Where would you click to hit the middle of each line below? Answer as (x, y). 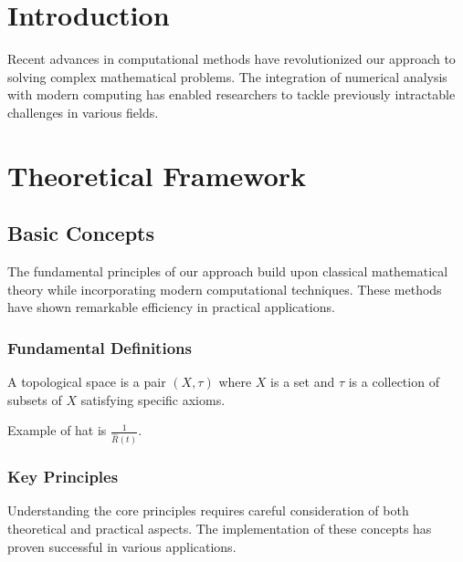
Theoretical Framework (157, 175)
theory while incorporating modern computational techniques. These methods (225, 289)
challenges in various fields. (83, 112)
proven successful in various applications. (122, 546)
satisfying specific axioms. (153, 399)
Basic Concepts (81, 233)
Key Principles (63, 477)
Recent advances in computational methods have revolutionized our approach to (231, 59)
